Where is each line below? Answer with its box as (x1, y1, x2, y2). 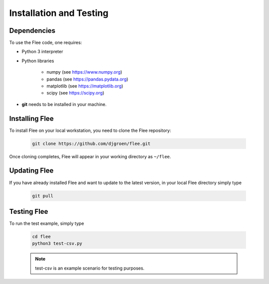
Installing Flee (9, 114, 54, 123)
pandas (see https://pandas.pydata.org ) (46, 76, 129, 82)
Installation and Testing (9, 7, 109, 18)
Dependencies (9, 26, 56, 35)
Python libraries (21, 58, 54, 64)
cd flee (32, 234, 51, 240)
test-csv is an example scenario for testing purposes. (35, 265, 144, 271)
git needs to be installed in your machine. (21, 101, 107, 107)
